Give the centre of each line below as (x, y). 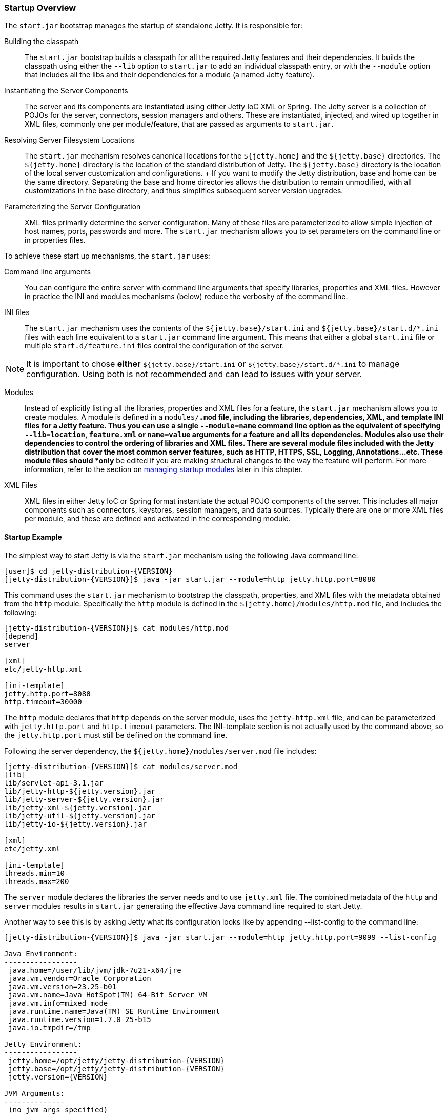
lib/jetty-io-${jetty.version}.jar (76, 824)
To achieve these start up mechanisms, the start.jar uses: (107, 256)
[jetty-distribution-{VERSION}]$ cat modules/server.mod (121, 766)
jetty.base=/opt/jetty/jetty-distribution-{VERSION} (116, 1068)
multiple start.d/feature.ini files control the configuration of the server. (155, 346)
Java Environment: (41, 954)
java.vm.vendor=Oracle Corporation (80, 978)
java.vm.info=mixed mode (58, 1003)
